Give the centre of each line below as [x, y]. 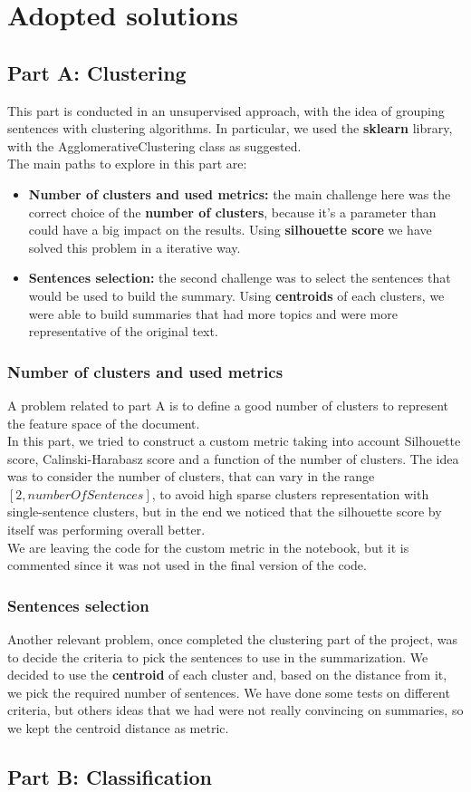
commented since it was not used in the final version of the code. [187, 565]
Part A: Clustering [97, 72]
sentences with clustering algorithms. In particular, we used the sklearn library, [230, 128]
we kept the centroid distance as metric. [118, 728]
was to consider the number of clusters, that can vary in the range [191, 476]
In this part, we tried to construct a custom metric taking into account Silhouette [234, 441]
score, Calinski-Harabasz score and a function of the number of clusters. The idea [233, 458]
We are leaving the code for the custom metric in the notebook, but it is [208, 547]
